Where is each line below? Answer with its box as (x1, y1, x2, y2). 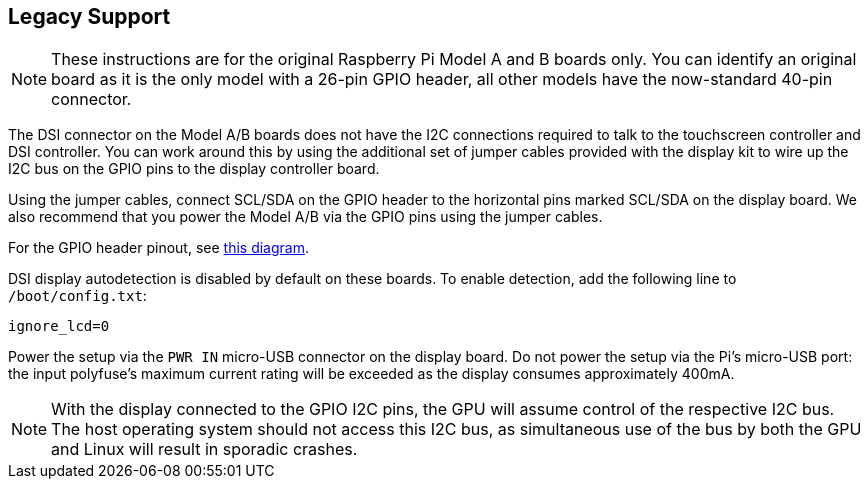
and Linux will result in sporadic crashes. (51, 439, 358, 460)
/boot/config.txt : (8, 287, 147, 305)
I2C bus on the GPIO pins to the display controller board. (8, 160, 380, 178)
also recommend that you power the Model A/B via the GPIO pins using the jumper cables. (8, 208, 603, 226)
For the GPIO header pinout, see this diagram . (8, 239, 309, 257)
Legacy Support (8, 4, 171, 29)
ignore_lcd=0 (8, 318, 110, 335)
